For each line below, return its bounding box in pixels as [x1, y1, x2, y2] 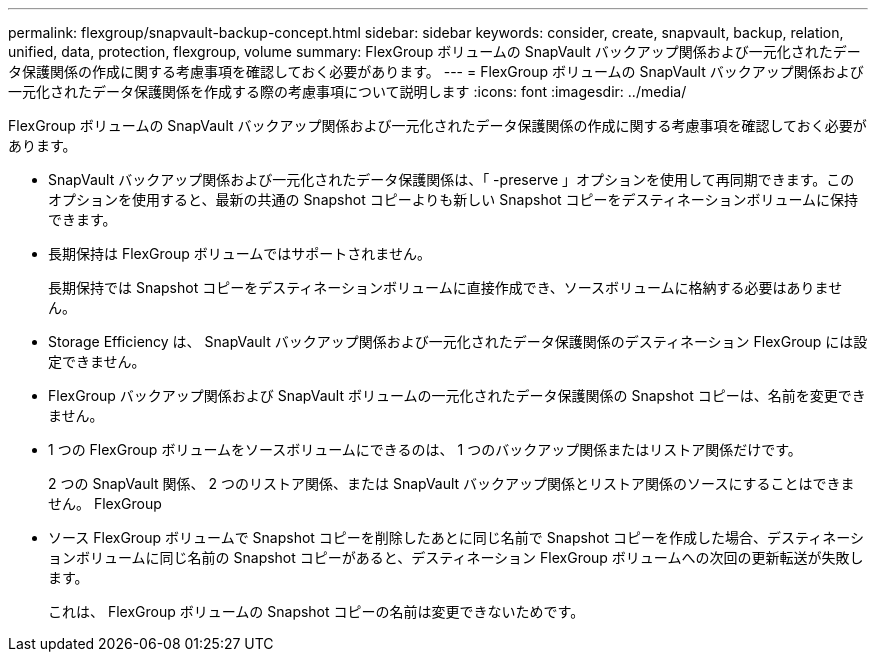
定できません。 [48, 353, 146, 370]
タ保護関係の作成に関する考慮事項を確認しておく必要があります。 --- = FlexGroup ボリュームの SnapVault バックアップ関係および [8, 63, 864, 80]
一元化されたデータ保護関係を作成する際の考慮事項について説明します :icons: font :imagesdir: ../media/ [8, 83, 687, 100]
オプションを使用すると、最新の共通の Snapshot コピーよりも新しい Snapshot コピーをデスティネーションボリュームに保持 [48, 191, 859, 208]
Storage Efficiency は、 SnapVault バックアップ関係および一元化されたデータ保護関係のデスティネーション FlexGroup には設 [48, 333, 868, 350]
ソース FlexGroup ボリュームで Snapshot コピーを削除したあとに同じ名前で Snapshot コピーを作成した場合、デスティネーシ [48, 529, 864, 546]
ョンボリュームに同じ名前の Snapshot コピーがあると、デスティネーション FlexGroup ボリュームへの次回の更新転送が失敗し [48, 549, 864, 566]
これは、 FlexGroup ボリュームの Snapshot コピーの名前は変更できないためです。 [48, 603, 585, 620]
